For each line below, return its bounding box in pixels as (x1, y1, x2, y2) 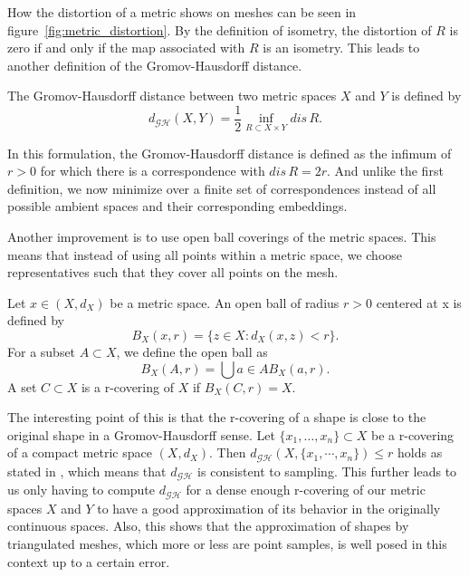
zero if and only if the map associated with (7, 38, 245, 57)
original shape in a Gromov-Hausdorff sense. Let (7, 425, 275, 444)
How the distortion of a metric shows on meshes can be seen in (7, 3, 357, 21)
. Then (209, 443, 246, 462)
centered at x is (376, 293, 462, 312)
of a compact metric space (7, 443, 152, 462)
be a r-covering (371, 425, 455, 444)
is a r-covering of (81, 377, 174, 396)
